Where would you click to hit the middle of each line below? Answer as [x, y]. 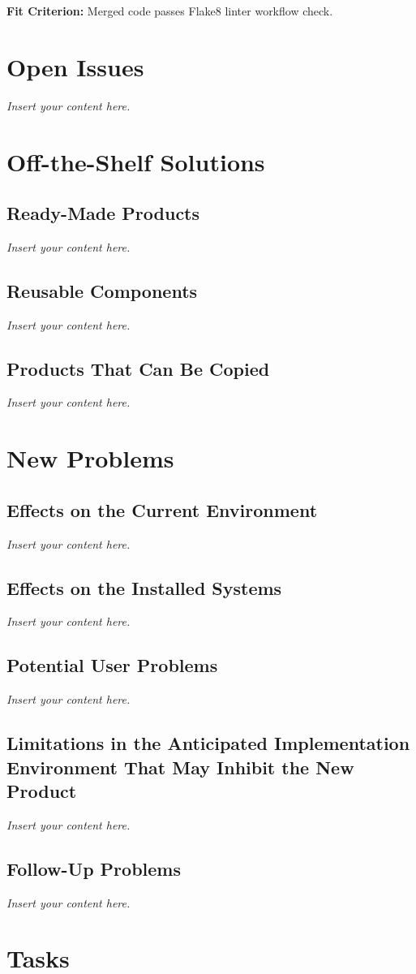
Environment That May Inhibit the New [180, 767]
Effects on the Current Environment [162, 509]
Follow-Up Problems [94, 868]
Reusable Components [102, 290]
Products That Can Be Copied [138, 368]
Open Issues [75, 66]
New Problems [90, 458]
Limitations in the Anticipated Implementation [208, 743]
